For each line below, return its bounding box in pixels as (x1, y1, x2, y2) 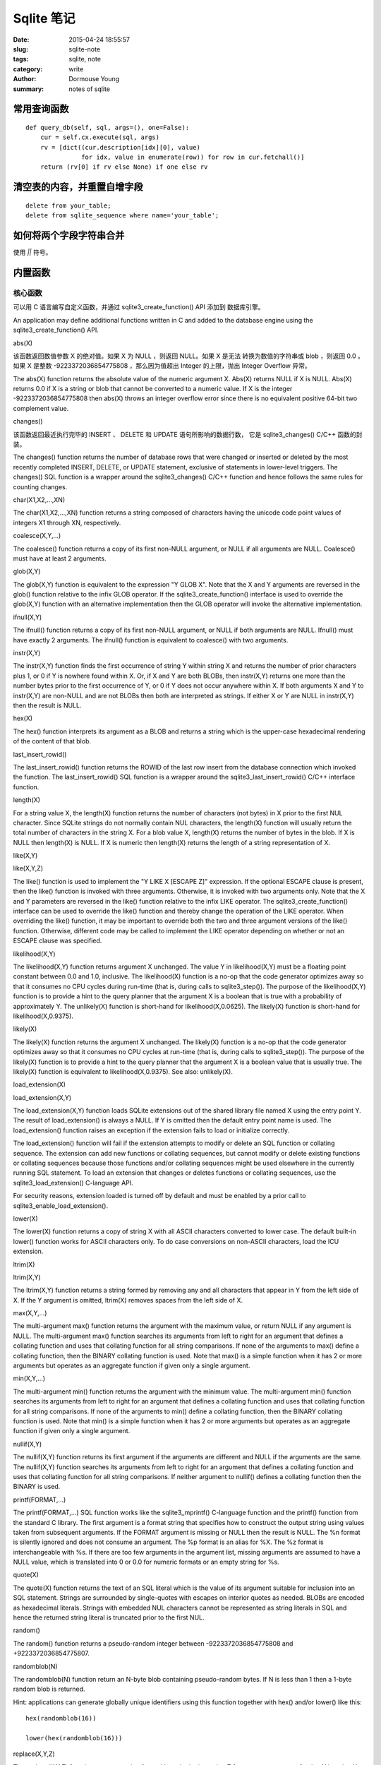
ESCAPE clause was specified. (13, 936, 102, 945)
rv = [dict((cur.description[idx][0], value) (40, 143, 201, 151)
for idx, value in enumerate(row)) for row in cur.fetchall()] (81, 153, 305, 162)
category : (13, 64, 43, 73)
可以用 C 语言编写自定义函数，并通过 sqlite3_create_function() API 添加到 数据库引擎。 (13, 303, 265, 311)
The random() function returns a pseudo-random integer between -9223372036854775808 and (13, 1639, 294, 1648)
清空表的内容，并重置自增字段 (13, 181, 143, 193)
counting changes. (13, 482, 68, 491)
